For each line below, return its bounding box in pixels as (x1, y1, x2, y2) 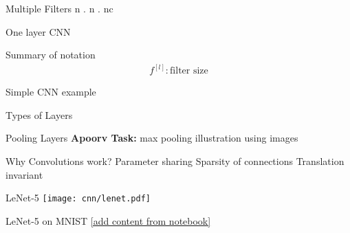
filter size (170, 66, 208, 76)
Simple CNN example (6, 85, 96, 99)
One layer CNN (6, 24, 71, 38)
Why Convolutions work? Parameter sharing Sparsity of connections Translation (6, 154, 344, 168)
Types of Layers (6, 107, 73, 122)
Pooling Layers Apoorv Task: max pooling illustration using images (6, 131, 298, 145)
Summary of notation (6, 47, 96, 62)
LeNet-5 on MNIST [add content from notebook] (6, 213, 211, 228)
